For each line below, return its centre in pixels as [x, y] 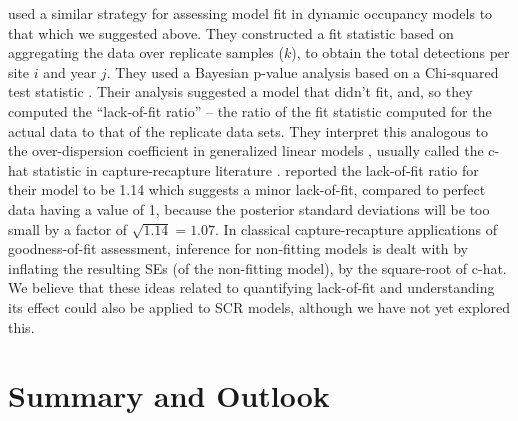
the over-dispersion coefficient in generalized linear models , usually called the [246, 150]
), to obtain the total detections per [400, 52]
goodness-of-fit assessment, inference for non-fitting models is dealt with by [238, 248]
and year [70, 71]
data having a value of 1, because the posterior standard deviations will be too [249, 208]
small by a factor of [68, 228]
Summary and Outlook [169, 395]
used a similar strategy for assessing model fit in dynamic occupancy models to [250, 13]
